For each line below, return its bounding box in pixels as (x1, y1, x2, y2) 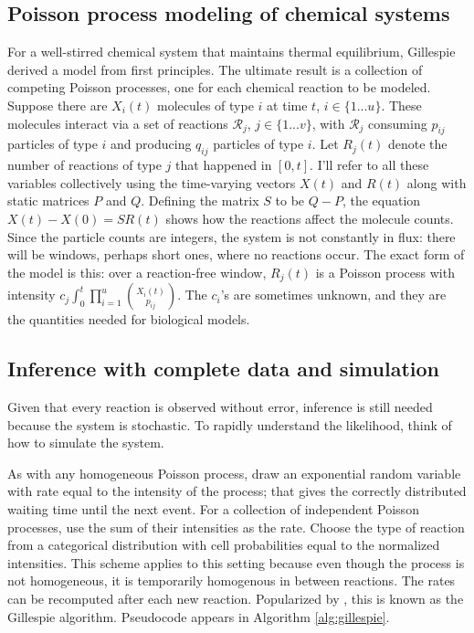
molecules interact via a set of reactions (7, 113, 228, 132)
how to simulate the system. (7, 433, 164, 452)
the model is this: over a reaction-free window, (7, 262, 267, 281)
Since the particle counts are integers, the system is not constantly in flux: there (7, 227, 456, 246)
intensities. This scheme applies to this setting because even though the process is (7, 553, 465, 572)
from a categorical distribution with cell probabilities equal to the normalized (7, 535, 440, 554)
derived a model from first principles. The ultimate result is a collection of (7, 59, 423, 79)
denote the (387, 134, 448, 153)
